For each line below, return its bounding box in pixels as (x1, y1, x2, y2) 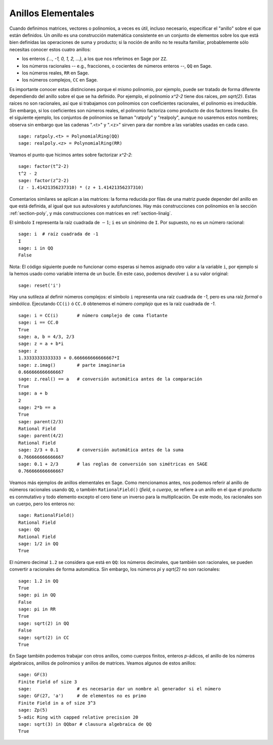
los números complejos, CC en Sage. (22, 77, 98, 83)
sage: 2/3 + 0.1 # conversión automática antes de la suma (18, 447, 184, 453)
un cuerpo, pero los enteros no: (9, 501, 75, 507)
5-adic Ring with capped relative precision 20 (18, 714, 139, 720)
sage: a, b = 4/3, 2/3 (18, 334, 75, 339)
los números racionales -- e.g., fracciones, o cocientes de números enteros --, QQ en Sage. (22, 63, 212, 69)
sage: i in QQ (18, 245, 53, 251)
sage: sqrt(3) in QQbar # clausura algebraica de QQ (18, 721, 152, 727)
